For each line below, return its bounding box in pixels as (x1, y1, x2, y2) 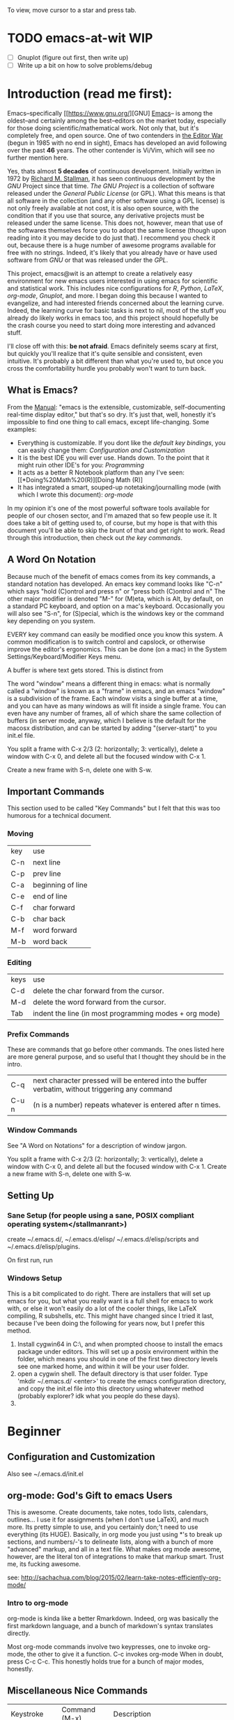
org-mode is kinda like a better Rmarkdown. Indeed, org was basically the (7, 1614, 219, 1622)
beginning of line (32, 880, 88, 890)
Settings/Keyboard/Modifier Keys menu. (7, 652, 123, 660)
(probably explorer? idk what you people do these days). (17, 1391, 180, 1400)
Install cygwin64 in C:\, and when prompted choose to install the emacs (17, 1340, 223, 1348)
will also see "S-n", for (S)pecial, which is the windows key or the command (7, 609, 224, 617)
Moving (7, 829, 33, 839)
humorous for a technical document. (7, 812, 111, 820)
